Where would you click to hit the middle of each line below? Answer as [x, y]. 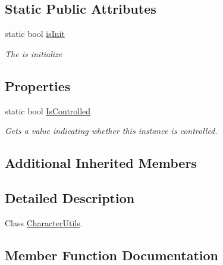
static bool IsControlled [48, 110]
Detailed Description [70, 197]
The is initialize [34, 53]
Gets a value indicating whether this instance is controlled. [111, 131]
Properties [38, 85]
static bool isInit [35, 34]
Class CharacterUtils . [44, 222]
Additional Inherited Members [101, 163]
